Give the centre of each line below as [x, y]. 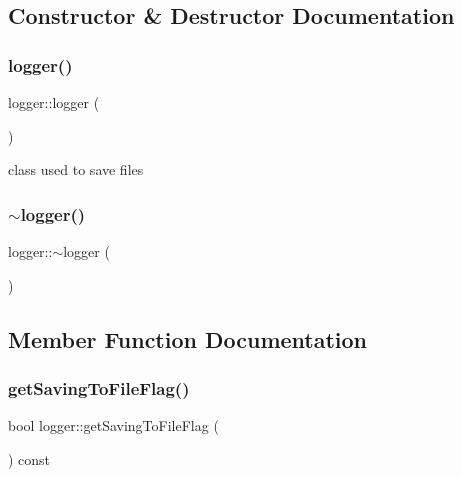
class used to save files [76, 169]
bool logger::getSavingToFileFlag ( [113, 425]
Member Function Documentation [188, 338]
